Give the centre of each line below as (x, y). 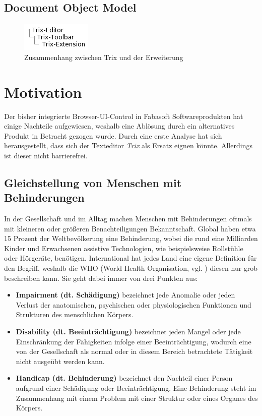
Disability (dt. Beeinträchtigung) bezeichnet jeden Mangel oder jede (128, 332)
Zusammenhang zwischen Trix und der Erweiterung (104, 57)
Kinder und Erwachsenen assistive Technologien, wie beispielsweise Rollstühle (124, 248)
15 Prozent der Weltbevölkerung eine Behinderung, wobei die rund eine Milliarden (131, 238)
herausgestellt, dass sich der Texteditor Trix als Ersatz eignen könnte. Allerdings (128, 145)
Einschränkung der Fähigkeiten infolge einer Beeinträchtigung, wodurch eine (134, 341)
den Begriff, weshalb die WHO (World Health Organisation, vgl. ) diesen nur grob (131, 268)
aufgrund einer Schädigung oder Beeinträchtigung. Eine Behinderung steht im (136, 388)
